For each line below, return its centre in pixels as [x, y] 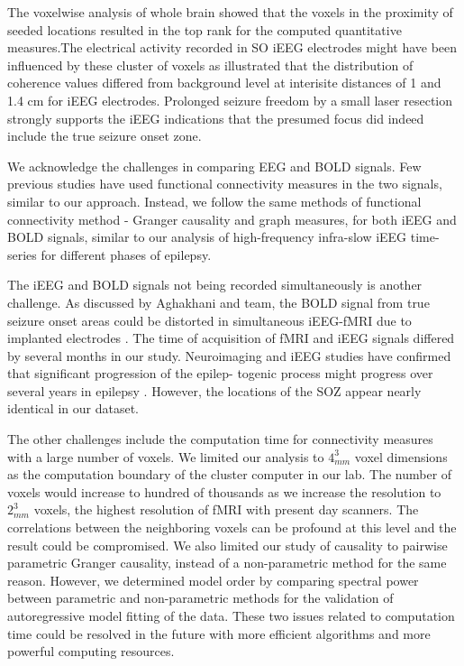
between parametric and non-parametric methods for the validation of [200, 598]
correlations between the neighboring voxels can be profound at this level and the [232, 527]
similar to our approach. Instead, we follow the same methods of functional [214, 201]
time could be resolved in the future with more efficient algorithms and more [219, 633]
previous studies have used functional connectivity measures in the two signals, [225, 184]
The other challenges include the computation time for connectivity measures [220, 439]
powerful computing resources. [91, 651]
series [22, 254]
